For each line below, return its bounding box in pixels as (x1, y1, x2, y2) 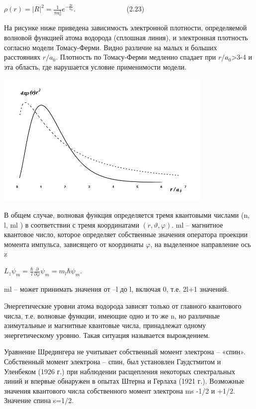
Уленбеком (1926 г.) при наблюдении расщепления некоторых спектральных (4, 366, 235, 376)
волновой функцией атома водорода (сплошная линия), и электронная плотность (4, 32, 248, 42)
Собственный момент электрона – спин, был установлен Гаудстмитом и (4, 356, 221, 366)
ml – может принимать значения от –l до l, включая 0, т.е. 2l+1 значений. (4, 284, 229, 294)
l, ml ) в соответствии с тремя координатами (4, 219, 139, 230)
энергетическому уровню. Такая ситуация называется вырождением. (4, 329, 210, 340)
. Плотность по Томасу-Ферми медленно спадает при (56, 52, 216, 62)
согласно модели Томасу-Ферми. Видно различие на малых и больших (4, 42, 217, 52)
